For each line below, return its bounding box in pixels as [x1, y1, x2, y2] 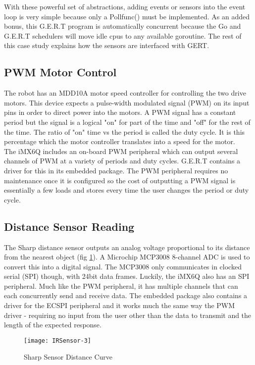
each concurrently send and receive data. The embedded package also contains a [4, 290, 248, 301]
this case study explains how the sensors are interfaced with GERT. [4, 40, 209, 51]
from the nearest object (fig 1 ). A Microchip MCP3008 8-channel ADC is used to [4, 252, 250, 262]
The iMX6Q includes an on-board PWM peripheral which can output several [4, 146, 238, 156]
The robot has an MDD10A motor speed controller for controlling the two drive [4, 88, 246, 98]
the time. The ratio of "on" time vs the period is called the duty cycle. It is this [4, 126, 245, 137]
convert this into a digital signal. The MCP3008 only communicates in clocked [4, 261, 242, 271]
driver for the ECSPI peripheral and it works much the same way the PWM [4, 300, 235, 311]
